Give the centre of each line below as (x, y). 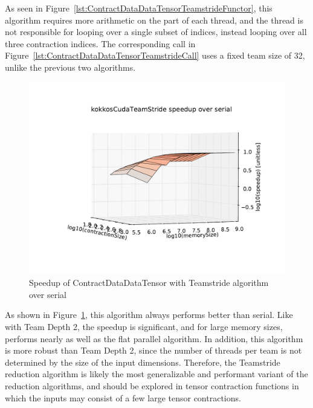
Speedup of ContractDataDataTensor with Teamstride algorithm (149, 283)
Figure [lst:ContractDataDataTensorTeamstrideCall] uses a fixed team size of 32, (155, 55)
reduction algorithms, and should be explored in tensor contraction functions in (152, 385)
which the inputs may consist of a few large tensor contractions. (123, 397)
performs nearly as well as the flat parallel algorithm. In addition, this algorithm (154, 338)
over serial (48, 294)
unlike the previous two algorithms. (70, 67)
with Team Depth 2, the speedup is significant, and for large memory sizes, (144, 326)
